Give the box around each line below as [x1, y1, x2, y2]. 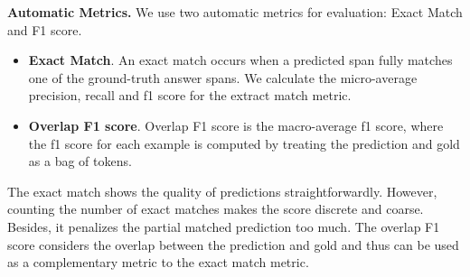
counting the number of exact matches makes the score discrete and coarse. [7, 199, 424, 218]
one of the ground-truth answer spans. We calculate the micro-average [28, 68, 418, 87]
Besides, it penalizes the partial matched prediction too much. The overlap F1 [7, 217, 440, 235]
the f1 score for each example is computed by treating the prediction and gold [28, 134, 460, 152]
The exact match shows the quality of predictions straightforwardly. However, [7, 181, 437, 200]
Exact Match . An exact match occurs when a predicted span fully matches [28, 51, 453, 69]
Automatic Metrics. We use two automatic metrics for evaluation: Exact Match [7, 3, 463, 21]
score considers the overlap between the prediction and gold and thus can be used [7, 235, 459, 254]
